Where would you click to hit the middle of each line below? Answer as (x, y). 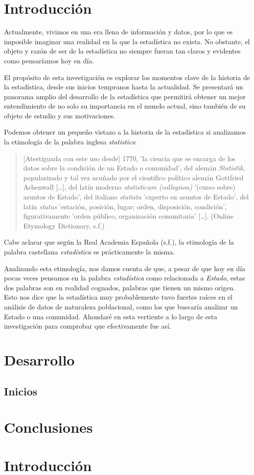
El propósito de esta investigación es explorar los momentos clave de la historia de (127, 77)
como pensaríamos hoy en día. (49, 60)
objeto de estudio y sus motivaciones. (60, 115)
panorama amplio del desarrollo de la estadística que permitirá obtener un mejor (125, 96)
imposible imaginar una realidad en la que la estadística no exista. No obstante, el (127, 41)
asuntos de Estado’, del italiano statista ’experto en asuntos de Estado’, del (136, 197)
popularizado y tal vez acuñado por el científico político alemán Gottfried (133, 177)
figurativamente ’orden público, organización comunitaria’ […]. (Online (128, 216)
